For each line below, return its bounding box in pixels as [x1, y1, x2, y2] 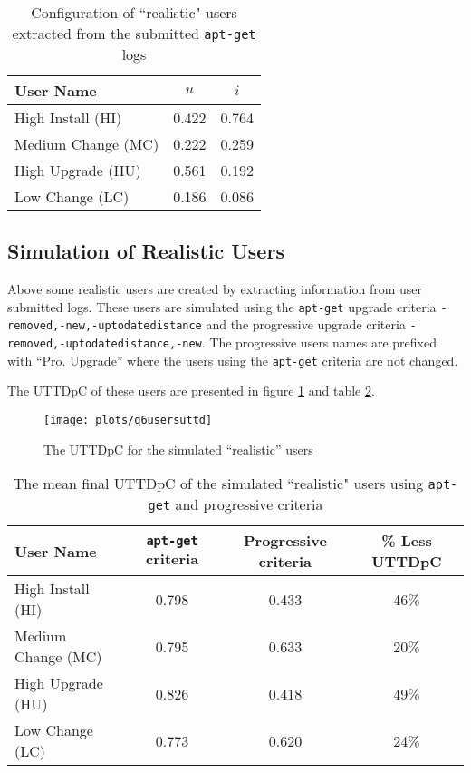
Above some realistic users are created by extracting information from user [7, 279, 422, 298]
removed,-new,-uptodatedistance [7, 319, 202, 333]
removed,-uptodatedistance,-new [7, 338, 202, 351]
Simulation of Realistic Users [7, 237, 284, 265]
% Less [381, 530, 432, 552]
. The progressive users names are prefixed [201, 333, 437, 352]
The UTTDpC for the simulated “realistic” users [43, 439, 313, 458]
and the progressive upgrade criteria [206, 315, 406, 334]
